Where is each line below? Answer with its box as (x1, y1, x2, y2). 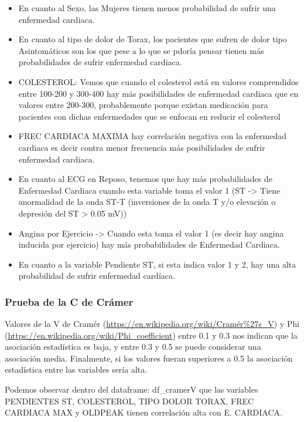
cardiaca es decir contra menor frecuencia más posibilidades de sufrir (18, 141, 265, 153)
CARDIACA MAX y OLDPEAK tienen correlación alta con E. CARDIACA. (5, 406, 282, 418)
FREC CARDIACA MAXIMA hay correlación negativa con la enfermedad (18, 130, 287, 142)
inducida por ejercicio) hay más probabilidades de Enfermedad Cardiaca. (18, 238, 280, 251)
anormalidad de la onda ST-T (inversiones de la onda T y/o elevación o (18, 195, 276, 208)
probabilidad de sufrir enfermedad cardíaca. (18, 269, 175, 282)
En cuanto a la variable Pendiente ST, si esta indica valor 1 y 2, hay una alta (18, 258, 296, 270)
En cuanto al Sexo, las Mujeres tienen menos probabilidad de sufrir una (18, 2, 276, 13)
